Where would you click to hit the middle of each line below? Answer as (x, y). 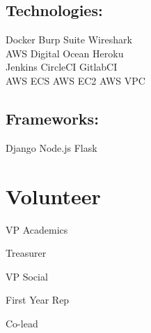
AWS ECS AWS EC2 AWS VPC (75, 80)
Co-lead (22, 323)
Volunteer (53, 196)
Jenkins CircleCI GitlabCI (62, 67)
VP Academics (37, 229)
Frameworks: (52, 118)
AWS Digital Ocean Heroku (65, 53)
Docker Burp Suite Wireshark (69, 40)
